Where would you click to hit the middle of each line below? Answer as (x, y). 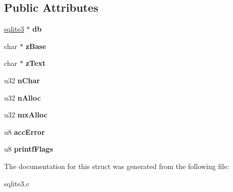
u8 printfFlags (29, 149)
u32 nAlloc (23, 97)
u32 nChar (22, 80)
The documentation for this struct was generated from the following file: (117, 166)
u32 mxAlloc (26, 115)
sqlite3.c (17, 183)
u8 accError (25, 131)
